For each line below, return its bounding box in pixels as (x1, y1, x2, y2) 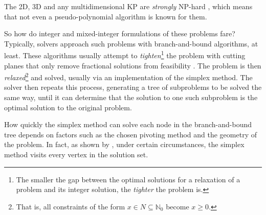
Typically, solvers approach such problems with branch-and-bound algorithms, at (4, 38, 258, 49)
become (166, 201, 189, 211)
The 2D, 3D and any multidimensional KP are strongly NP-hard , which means (4, 1, 253, 11)
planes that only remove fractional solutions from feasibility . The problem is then (4, 60, 261, 70)
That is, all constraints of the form (16, 201, 125, 211)
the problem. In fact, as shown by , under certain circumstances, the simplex (4, 139, 245, 150)
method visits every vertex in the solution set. (4, 149, 148, 160)
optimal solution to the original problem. (4, 102, 132, 112)
